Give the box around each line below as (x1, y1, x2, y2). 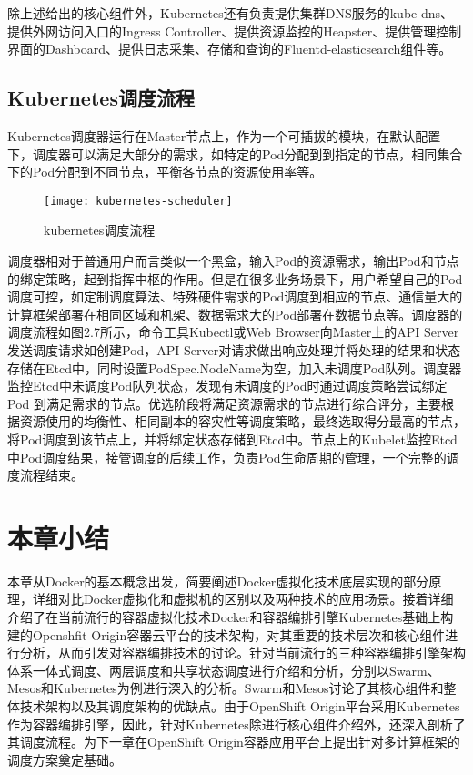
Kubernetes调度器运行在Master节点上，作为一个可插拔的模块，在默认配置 (7, 126, 441, 145)
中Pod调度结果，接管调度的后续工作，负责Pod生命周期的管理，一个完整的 (7, 447, 447, 466)
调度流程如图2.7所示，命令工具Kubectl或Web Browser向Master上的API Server (7, 322, 459, 342)
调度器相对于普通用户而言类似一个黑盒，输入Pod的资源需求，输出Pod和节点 (7, 251, 459, 270)
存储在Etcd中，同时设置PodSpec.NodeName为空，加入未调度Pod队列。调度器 (7, 358, 462, 377)
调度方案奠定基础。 (7, 750, 122, 769)
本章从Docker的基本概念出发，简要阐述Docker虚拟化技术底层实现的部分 (7, 571, 429, 590)
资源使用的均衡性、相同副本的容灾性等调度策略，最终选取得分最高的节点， (19, 412, 466, 431)
